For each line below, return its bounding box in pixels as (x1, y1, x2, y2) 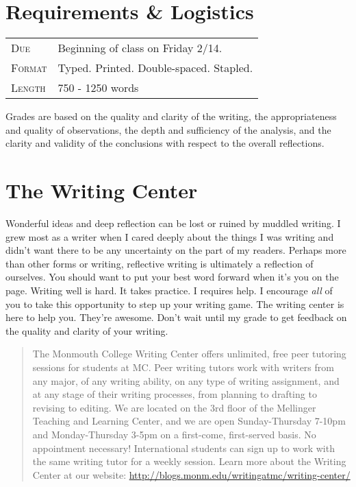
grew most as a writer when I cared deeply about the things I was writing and (5, 229, 334, 243)
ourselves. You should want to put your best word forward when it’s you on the (5, 270, 339, 284)
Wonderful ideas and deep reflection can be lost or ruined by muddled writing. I (5, 216, 341, 230)
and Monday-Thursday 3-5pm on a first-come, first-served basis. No (32, 427, 316, 441)
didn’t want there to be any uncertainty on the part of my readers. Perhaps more (5, 243, 346, 257)
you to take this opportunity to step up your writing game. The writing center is (5, 296, 344, 311)
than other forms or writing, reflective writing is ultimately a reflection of (5, 256, 314, 270)
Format (11, 60, 47, 76)
